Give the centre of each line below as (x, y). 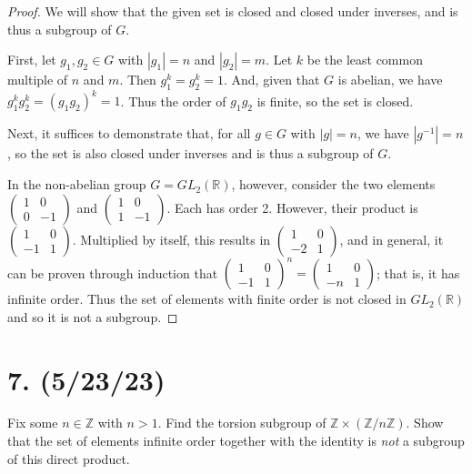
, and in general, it (392, 239)
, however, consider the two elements (333, 184)
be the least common (365, 60)
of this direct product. (69, 458)
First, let (32, 60)
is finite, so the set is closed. (335, 101)
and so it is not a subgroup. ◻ (93, 316)
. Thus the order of (173, 101)
